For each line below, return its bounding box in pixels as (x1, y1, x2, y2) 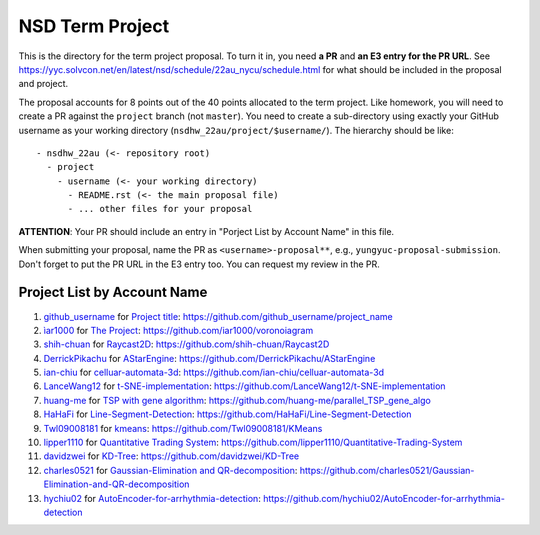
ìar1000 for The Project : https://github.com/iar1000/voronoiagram (43, 324, 314, 336)
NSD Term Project (18, 15, 170, 37)
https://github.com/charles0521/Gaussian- (299, 464, 475, 476)
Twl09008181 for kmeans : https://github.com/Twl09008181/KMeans (43, 422, 323, 434)
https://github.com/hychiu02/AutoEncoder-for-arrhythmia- (263, 492, 505, 504)
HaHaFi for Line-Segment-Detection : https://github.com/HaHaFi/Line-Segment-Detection (43, 408, 412, 420)
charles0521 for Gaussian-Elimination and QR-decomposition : (43, 464, 298, 476)
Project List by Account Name (18, 284, 208, 301)
